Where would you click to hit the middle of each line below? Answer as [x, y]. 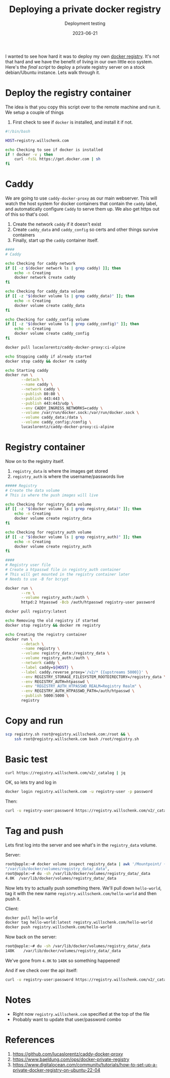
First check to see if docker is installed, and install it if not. [73, 122]
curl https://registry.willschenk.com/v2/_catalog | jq [65, 773]
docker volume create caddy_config [52, 334]
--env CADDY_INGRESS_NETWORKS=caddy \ [62, 408]
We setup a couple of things [35, 112]
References [30, 1040]
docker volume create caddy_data [50, 305]
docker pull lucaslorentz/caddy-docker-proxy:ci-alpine [65, 347]
